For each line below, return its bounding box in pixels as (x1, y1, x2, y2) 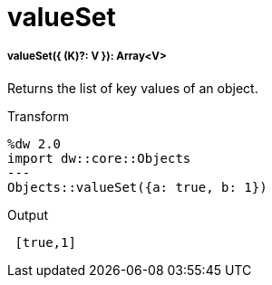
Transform (7, 108, 69, 124)
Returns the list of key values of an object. (7, 80, 258, 96)
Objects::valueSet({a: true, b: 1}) (7, 179, 267, 195)
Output (7, 206, 48, 223)
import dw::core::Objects (7, 150, 191, 166)
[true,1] (15, 234, 76, 250)
